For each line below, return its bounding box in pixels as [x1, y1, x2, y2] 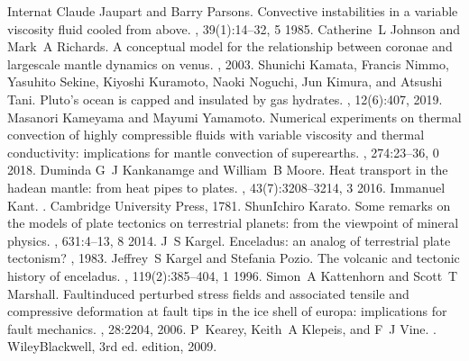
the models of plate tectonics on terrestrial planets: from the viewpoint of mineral [7, 213, 459, 232]
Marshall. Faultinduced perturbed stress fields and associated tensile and [7, 284, 409, 302]
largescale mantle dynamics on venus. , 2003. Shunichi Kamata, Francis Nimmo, [7, 54, 449, 73]
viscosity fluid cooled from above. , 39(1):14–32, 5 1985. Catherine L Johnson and [7, 19, 460, 38]
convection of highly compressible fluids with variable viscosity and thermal [7, 125, 425, 144]
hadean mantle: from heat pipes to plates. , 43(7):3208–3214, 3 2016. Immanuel [7, 177, 446, 196]
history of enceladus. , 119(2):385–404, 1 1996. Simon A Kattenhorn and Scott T [7, 266, 458, 284]
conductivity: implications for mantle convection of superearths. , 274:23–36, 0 [7, 142, 439, 161]
